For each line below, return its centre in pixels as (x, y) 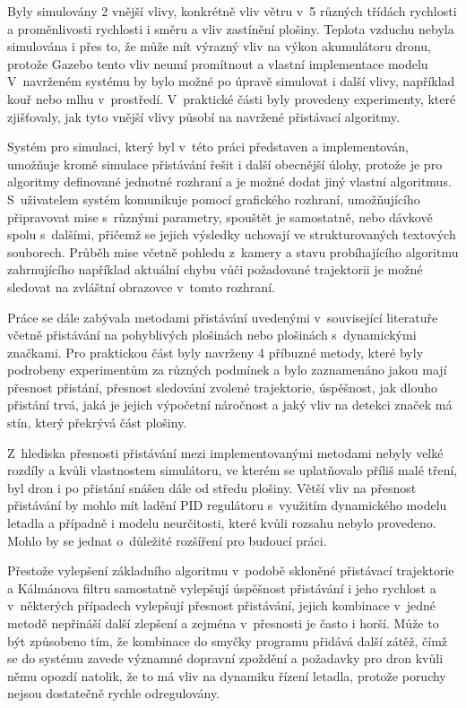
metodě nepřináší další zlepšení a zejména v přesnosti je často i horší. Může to (223, 623)
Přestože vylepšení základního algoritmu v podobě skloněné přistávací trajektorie (231, 570)
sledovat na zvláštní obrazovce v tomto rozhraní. (141, 286)
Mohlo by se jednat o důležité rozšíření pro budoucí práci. (167, 540)
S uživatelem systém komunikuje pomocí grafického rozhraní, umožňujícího (214, 199)
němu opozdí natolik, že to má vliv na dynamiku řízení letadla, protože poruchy (227, 675)
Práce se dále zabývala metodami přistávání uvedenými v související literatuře (223, 317)
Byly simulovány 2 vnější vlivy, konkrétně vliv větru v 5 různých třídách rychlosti (232, 11)
